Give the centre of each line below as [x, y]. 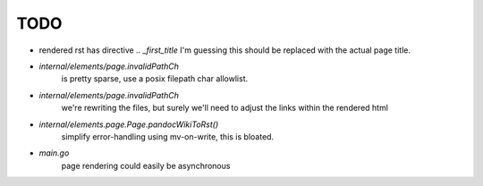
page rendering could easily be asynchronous [146, 165]
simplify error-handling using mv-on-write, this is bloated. [168, 136]
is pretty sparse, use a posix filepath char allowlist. [155, 79]
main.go [54, 153]
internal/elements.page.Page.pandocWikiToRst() [129, 124]
